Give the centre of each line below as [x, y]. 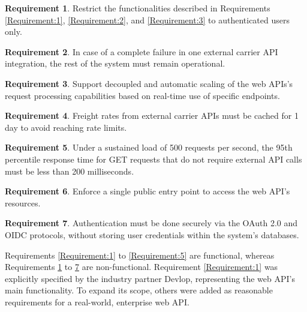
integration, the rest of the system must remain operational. [115, 63]
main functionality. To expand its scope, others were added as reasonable [139, 290]
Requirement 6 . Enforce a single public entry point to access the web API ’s [148, 191]
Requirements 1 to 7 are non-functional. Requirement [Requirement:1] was [142, 267]
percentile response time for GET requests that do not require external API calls [153, 159]
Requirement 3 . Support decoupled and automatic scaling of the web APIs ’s [149, 83]
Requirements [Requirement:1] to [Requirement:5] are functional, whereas [140, 255]
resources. [23, 202]
